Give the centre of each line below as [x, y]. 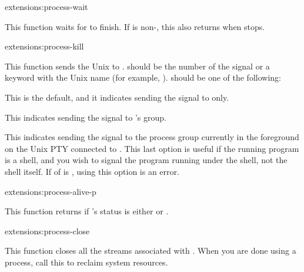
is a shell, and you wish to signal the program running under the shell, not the [146, 160]
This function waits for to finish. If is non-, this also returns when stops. [135, 26]
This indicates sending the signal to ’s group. [86, 117]
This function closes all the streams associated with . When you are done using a [151, 251]
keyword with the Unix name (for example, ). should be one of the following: [143, 77]
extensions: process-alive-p [51, 191]
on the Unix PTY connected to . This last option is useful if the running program [152, 148]
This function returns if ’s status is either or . [87, 211]
